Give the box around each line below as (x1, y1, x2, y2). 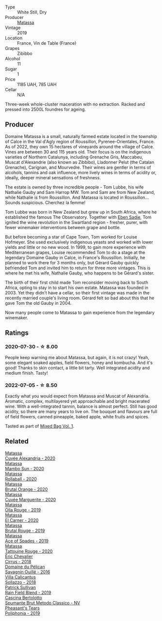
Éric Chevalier (5, 553, 33, 559)
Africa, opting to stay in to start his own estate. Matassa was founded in (5, 284, 149, 291)
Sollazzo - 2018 (5, 579, 36, 585)
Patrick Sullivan (5, 584, 36, 590)
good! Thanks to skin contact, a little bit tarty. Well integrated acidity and (5, 364, 150, 371)
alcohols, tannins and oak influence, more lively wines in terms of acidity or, (5, 170, 157, 175)
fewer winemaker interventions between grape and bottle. (5, 224, 121, 230)
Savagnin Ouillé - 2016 (5, 569, 50, 575)
